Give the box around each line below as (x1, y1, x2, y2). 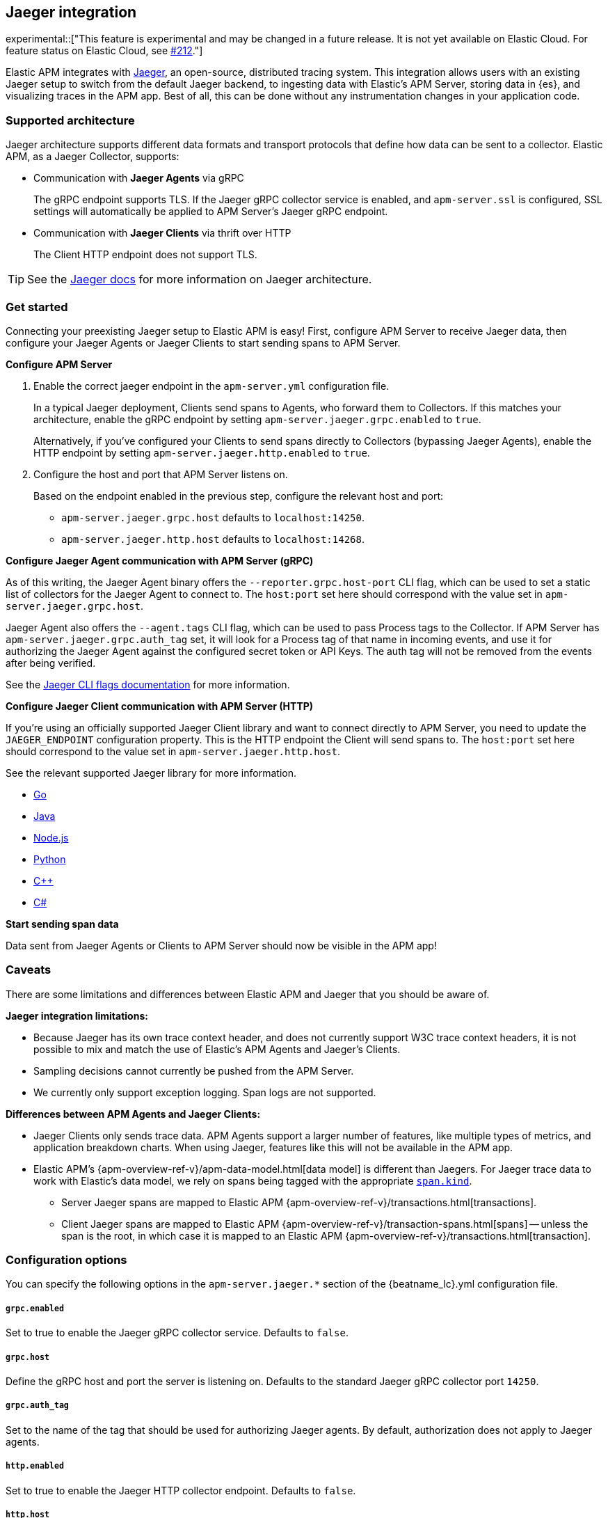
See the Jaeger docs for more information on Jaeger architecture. (27, 272, 372, 287)
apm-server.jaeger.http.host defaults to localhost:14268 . (61, 532, 365, 545)
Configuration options (6, 1253, 127, 1267)
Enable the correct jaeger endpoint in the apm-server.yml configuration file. (33, 379, 390, 392)
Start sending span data (6, 917, 119, 930)
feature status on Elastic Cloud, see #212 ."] (6, 45, 203, 57)
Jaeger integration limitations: (6, 1009, 148, 1022)
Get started (6, 299, 68, 314)
